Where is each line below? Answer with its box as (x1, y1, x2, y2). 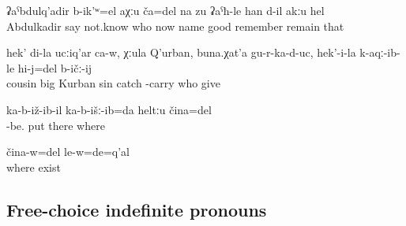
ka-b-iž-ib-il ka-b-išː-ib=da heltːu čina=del (6, 101, 212, 117)
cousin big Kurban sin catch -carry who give (6, 75, 220, 91)
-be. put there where (6, 117, 105, 133)
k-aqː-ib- (359, 44, 400, 61)
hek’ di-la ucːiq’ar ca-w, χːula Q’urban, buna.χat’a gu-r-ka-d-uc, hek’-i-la (6, 44, 356, 61)
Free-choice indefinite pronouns (6, 197, 267, 221)
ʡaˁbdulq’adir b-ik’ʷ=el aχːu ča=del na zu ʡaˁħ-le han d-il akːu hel (6, 2, 325, 18)
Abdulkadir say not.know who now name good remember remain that (6, 17, 344, 34)
